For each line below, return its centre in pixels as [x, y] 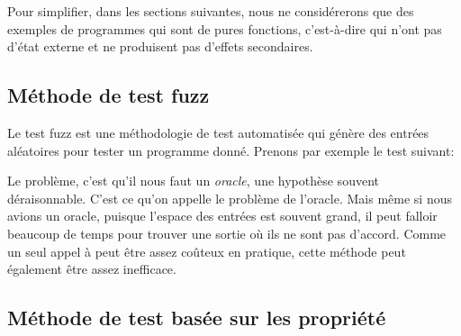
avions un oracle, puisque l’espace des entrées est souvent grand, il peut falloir [222, 216]
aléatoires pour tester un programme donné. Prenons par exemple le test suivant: [231, 150]
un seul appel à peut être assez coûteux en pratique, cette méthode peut [207, 251]
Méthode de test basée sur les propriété [197, 318]
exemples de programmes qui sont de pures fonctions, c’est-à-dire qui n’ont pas [225, 28]
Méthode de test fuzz [108, 95]
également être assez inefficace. [92, 269]
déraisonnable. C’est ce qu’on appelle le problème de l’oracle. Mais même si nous [230, 198]
